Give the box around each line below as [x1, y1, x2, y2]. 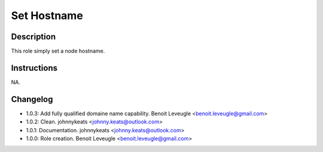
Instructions [11, 63, 58, 73]
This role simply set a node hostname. [11, 48, 105, 55]
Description [11, 32, 56, 42]
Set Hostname [11, 9, 83, 22]
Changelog [11, 94, 53, 104]
